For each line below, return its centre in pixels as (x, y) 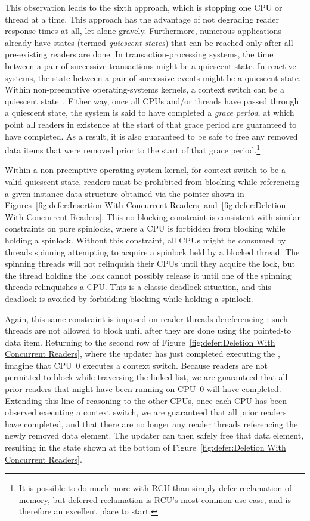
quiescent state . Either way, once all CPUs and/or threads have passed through (152, 101)
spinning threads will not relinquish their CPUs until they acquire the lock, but (150, 263)
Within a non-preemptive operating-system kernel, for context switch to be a (145, 170)
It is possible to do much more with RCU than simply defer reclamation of (155, 488)
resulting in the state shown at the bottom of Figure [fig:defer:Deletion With (145, 447)
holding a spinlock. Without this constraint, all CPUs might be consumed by (145, 240)
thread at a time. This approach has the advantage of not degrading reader (142, 19)
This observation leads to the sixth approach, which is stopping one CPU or (144, 7)
